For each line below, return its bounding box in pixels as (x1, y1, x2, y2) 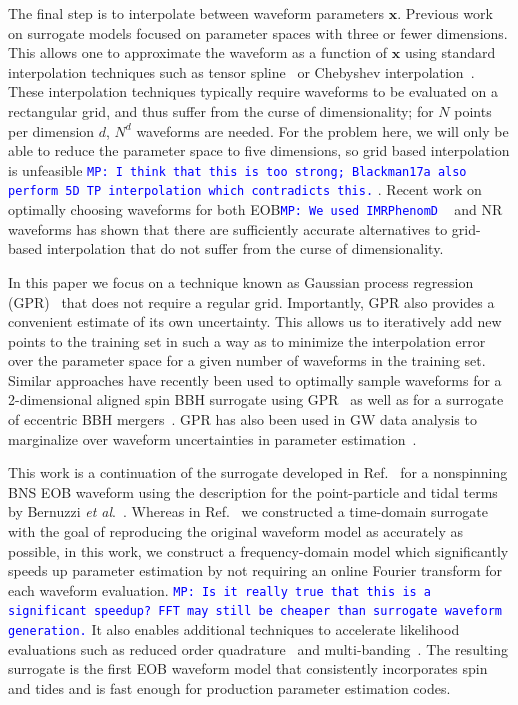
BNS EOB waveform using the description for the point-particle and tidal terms (8, 481, 498, 502)
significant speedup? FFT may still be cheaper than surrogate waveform (8, 604, 502, 619)
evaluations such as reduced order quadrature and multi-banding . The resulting (8, 638, 508, 659)
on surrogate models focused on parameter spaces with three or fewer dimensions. (8, 22, 508, 43)
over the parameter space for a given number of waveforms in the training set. (8, 350, 486, 371)
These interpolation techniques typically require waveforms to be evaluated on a (8, 81, 498, 102)
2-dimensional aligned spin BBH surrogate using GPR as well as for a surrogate (8, 389, 504, 410)
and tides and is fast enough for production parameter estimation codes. (8, 677, 451, 698)
